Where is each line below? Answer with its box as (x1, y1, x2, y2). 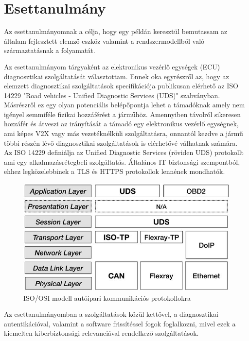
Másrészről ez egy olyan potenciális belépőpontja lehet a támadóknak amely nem (4, 100, 245, 110)
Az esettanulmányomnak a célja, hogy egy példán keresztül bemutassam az (4, 26, 228, 36)
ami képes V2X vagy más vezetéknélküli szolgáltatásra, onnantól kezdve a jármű (4, 128, 243, 138)
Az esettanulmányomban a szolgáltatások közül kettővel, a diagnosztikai (4, 309, 218, 319)
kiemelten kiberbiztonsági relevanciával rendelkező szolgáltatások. (4, 328, 199, 338)
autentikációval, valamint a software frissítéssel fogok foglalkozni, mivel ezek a (4, 318, 236, 328)
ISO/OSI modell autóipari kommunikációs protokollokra (23, 292, 191, 303)
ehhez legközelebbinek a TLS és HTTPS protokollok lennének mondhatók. (4, 166, 225, 176)
